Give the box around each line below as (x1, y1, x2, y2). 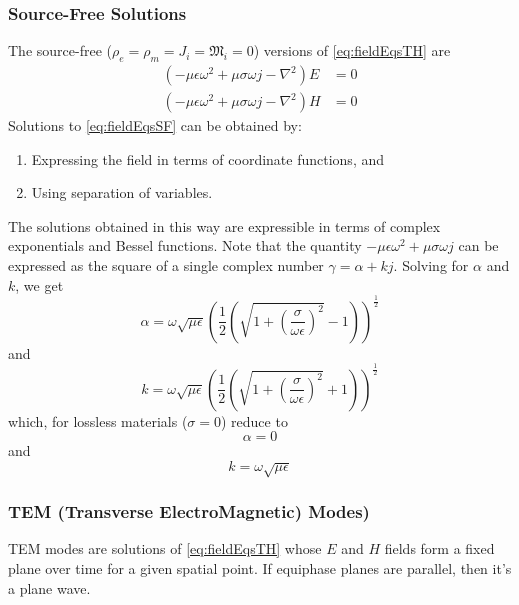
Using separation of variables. (31, 182, 213, 203)
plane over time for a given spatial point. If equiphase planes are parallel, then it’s (8, 557, 512, 578)
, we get (15, 274, 64, 295)
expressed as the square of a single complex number (8, 255, 324, 276)
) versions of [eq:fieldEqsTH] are (253, 40, 451, 61)
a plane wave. (8, 577, 91, 598)
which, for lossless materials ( (8, 410, 188, 431)
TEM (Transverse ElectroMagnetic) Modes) (8, 499, 370, 524)
